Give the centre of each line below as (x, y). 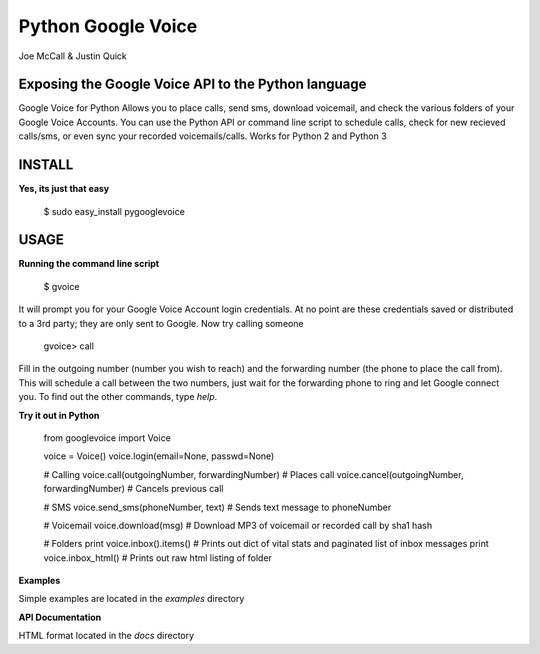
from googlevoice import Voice (107, 437)
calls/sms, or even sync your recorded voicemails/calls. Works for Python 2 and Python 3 (202, 136)
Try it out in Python (59, 415)
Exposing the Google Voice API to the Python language (192, 84)
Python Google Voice (108, 26)
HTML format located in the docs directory (106, 636)
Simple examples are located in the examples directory (131, 599)
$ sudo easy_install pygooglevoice (114, 211)
